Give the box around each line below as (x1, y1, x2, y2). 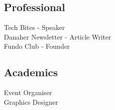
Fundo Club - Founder (4, 41, 70, 51)
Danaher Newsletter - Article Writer (4, 31, 111, 41)
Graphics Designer (4, 96, 58, 107)
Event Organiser (4, 87, 52, 97)
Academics (4, 65, 58, 80)
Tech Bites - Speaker (4, 22, 65, 32)
